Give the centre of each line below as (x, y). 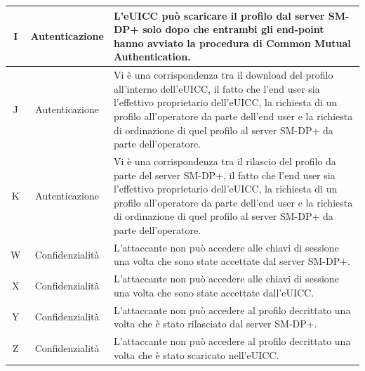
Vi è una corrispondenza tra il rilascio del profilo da (225, 161)
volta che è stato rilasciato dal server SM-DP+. (215, 324)
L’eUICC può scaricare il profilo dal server (219, 15)
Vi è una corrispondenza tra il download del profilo (223, 75)
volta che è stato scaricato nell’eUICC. (196, 354)
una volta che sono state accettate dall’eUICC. (214, 292)
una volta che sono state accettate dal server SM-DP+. (232, 261)
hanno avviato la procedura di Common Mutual (232, 43)
